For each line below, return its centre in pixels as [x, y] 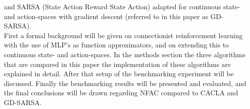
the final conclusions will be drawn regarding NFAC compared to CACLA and [121, 93]
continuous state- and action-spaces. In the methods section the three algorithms [125, 54]
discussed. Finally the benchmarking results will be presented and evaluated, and [125, 83]
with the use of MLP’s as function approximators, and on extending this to [116, 45]
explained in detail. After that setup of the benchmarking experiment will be [119, 74]
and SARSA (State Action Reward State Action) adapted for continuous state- [122, 6]
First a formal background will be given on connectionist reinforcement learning [123, 35]
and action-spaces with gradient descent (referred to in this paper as [106, 16]
